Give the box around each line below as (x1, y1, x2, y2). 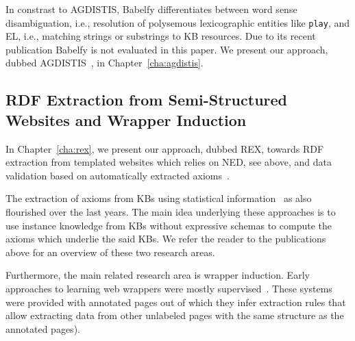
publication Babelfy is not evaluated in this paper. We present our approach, (5, 42, 328, 56)
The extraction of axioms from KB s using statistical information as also (5, 191, 312, 205)
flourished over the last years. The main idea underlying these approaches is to (5, 205, 336, 218)
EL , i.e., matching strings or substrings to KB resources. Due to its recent (5, 29, 316, 43)
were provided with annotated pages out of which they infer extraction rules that (5, 294, 346, 309)
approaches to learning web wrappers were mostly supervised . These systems (5, 281, 332, 295)
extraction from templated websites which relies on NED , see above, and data (5, 155, 332, 169)
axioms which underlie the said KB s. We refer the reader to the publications (5, 231, 326, 246)
